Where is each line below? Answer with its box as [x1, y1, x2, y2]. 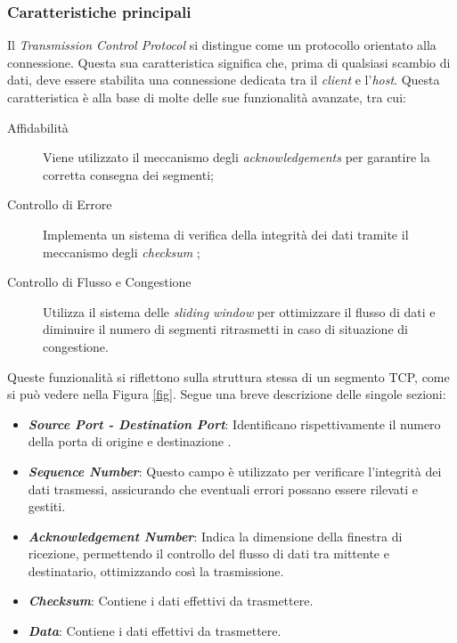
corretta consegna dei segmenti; [43, 165, 214, 183]
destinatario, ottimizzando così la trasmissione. [28, 561, 284, 580]
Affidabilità [7, 118, 69, 136]
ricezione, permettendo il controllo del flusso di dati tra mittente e [28, 544, 389, 563]
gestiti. [28, 497, 66, 516]
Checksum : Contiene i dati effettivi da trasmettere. [28, 591, 314, 610]
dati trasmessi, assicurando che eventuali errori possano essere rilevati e [28, 479, 419, 498]
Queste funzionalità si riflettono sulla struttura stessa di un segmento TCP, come [7, 367, 450, 386]
